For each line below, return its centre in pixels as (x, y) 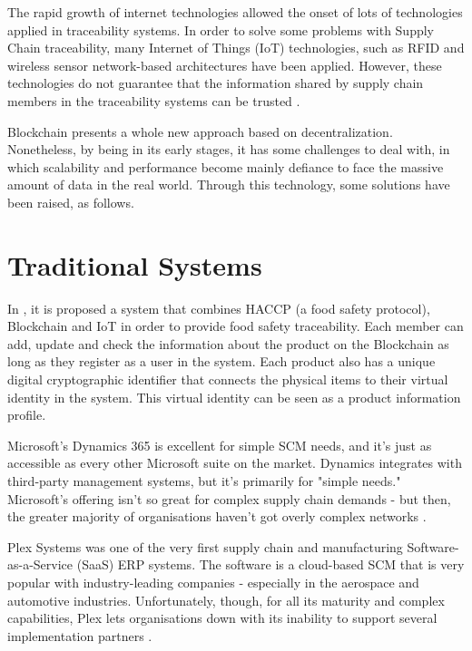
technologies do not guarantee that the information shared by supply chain (216, 83)
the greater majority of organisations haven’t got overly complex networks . (217, 516)
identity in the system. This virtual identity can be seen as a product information (234, 397)
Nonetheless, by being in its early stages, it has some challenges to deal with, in (229, 149)
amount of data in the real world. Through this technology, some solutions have (229, 185)
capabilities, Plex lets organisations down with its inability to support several (222, 618)
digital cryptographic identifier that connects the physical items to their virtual (228, 379)
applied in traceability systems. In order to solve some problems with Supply (221, 29)
